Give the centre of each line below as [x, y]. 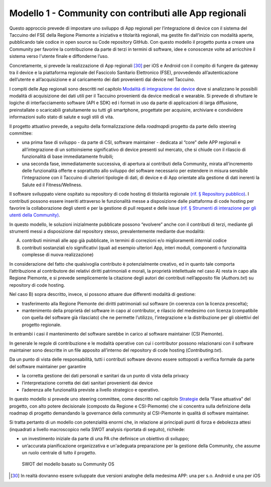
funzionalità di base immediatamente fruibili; [68, 156]
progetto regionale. [42, 324]
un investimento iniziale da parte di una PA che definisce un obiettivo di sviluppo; [106, 439]
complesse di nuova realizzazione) [58, 255]
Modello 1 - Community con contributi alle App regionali [128, 13]
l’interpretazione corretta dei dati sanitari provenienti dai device [87, 383]
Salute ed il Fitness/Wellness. [52, 185]
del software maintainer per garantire [48, 366]
